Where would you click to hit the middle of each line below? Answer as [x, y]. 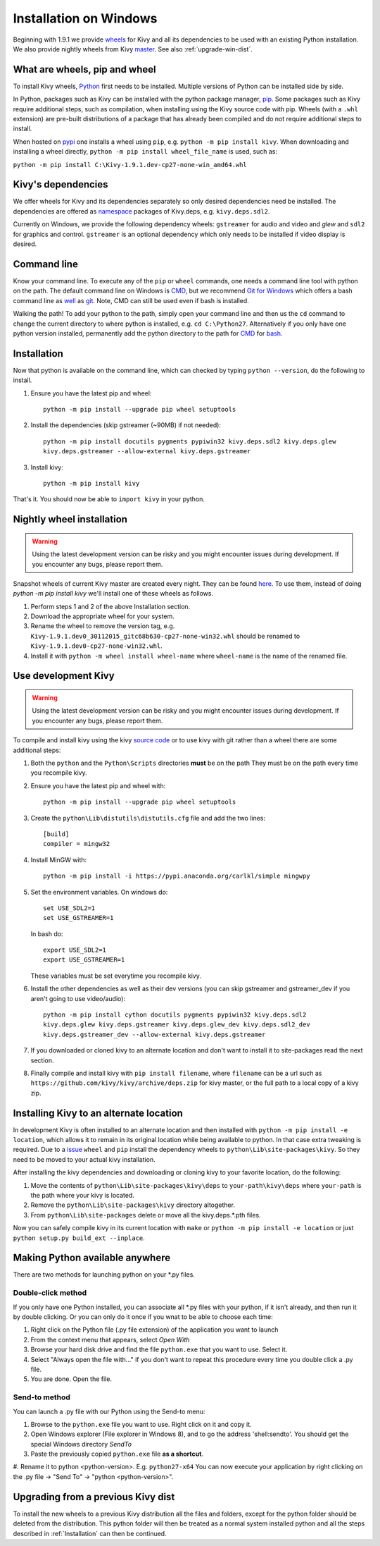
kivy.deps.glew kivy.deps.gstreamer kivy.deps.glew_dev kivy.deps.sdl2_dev [177, 1025]
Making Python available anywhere [92, 1258]
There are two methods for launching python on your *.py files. [104, 1275]
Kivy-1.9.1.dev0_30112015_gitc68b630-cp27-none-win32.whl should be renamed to [165, 636]
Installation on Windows [85, 18]
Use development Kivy [64, 676]
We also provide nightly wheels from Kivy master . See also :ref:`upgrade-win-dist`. [133, 49]
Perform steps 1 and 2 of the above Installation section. [110, 606]
